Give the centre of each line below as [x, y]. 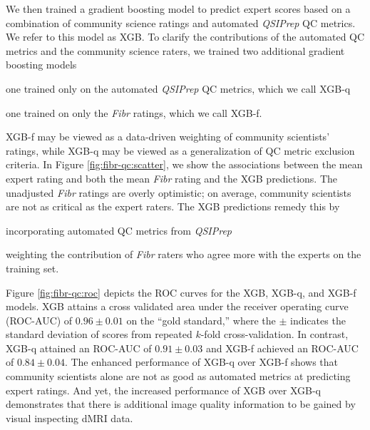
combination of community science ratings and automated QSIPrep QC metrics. [181, 22]
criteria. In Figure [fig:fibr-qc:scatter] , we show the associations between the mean [184, 164]
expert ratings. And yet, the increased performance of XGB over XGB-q [163, 390]
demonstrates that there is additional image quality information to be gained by [181, 404]
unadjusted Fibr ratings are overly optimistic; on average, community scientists [179, 192]
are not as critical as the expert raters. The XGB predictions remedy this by [173, 206]
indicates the [318, 320]
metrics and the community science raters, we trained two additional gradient [175, 50]
